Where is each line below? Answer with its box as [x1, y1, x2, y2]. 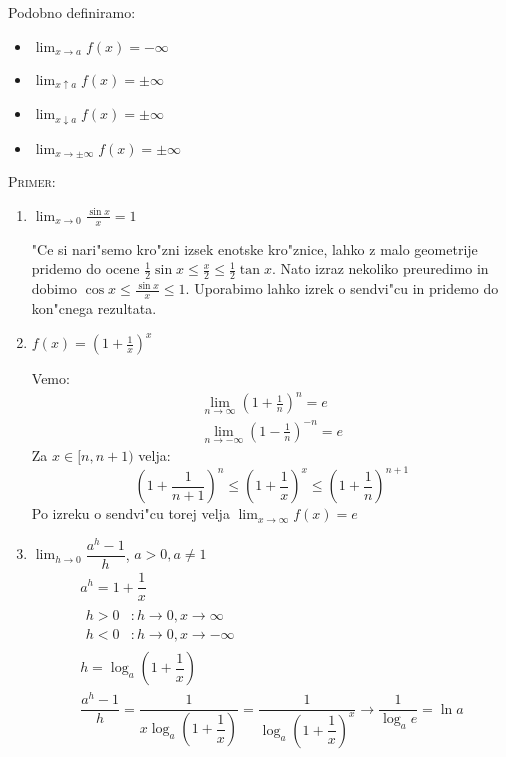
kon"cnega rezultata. [31, 298, 157, 319]
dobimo [31, 278, 77, 299]
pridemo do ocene [31, 258, 140, 279]
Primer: [8, 171, 56, 192]
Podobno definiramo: [8, 2, 136, 22]
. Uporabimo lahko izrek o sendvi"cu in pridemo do [185, 278, 499, 299]
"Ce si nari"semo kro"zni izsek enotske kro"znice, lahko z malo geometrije [31, 238, 478, 259]
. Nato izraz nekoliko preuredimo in [271, 258, 489, 279]
